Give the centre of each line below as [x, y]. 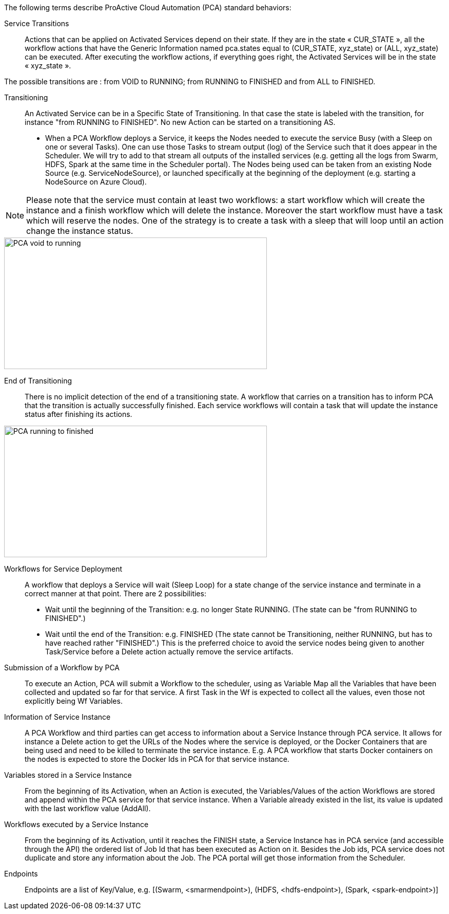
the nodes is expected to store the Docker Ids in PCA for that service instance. [157, 759]
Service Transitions [37, 23]
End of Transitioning [38, 381]
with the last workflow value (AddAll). [88, 808]
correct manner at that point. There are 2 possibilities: [115, 593]
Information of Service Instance [57, 717]
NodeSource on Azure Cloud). [96, 182]
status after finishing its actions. [79, 414]
